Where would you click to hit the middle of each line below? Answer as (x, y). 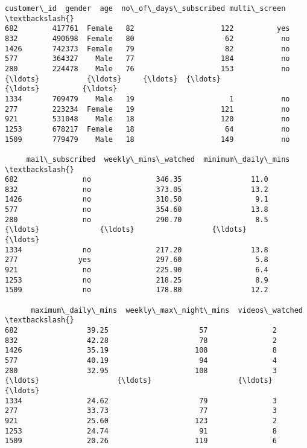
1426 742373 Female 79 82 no (147, 49)
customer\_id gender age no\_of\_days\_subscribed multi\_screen (145, 8)
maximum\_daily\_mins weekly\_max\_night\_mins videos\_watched (166, 310)
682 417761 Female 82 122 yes (147, 29)
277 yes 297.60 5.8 (137, 260)
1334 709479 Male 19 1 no (147, 99)
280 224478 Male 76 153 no (147, 69)
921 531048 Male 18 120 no (147, 119)
